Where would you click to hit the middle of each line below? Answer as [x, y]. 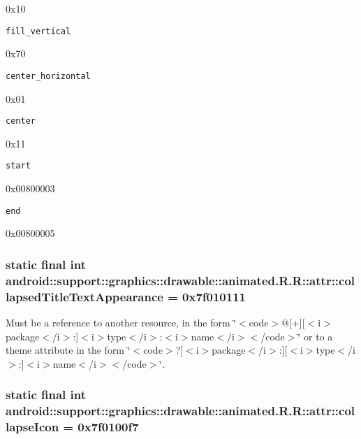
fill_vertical [38, 31]
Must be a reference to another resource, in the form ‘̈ [121, 322]
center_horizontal [48, 76]
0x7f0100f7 [108, 427]
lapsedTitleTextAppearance [84, 296]
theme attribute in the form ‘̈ [68, 350]
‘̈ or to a [315, 336]
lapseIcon [32, 427]
